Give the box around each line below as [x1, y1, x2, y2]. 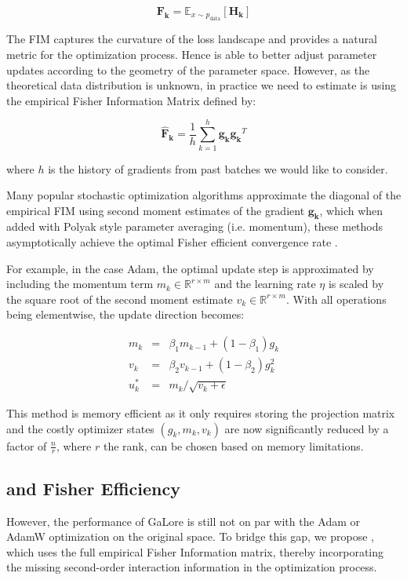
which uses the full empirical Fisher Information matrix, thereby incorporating [6, 543, 384, 560]
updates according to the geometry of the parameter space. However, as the [6, 61, 370, 78]
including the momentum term [6, 275, 154, 292]
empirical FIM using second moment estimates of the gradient [6, 202, 305, 218]
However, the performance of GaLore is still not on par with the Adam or [6, 513, 360, 529]
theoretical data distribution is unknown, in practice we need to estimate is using [6, 77, 397, 93]
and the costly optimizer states [6, 420, 154, 436]
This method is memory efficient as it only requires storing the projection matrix [6, 404, 395, 421]
